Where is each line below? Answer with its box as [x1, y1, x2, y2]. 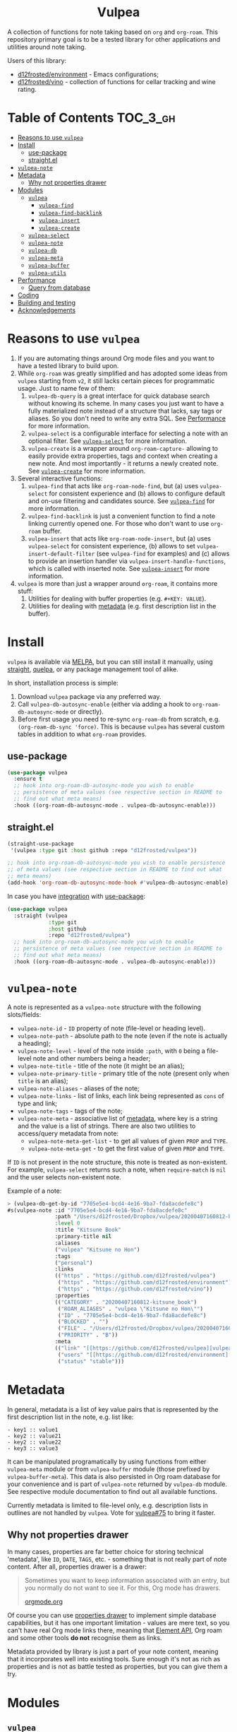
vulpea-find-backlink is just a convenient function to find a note [28, 512, 216, 520]
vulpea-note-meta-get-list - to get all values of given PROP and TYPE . [28, 1136, 228, 1145]
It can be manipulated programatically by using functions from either [7, 1457, 207, 1466]
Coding [17, 290, 39, 299]
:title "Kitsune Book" [54, 1227, 121, 1234]
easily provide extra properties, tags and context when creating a [28, 452, 218, 460]
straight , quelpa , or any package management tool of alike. [7, 665, 178, 673]
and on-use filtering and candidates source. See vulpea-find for [28, 496, 215, 505]
